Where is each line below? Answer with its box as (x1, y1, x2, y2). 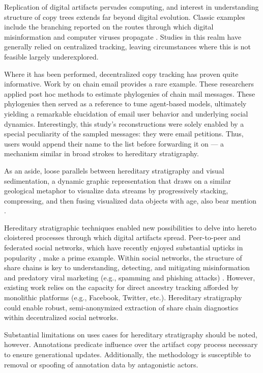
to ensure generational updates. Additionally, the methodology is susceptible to (4, 349, 251, 359)
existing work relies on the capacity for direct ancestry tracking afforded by (4, 282, 239, 293)
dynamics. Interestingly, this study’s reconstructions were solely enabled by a (4, 118, 244, 129)
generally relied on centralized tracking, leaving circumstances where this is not (4, 41, 251, 52)
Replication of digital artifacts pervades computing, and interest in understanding (4, 2, 259, 12)
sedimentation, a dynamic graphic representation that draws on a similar (4, 175, 231, 186)
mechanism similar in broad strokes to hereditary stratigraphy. (4, 148, 199, 159)
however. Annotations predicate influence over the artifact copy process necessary (4, 339, 258, 350)
